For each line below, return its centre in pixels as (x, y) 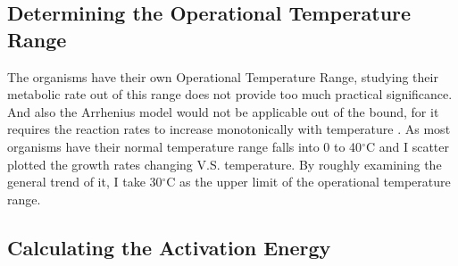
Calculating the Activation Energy (169, 247)
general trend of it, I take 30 (85, 182)
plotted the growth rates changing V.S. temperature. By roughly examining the (225, 164)
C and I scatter (408, 146)
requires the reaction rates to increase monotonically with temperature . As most (229, 129)
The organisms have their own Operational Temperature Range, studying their (223, 76)
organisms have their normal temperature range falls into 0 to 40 (185, 146)
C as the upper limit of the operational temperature (308, 182)
